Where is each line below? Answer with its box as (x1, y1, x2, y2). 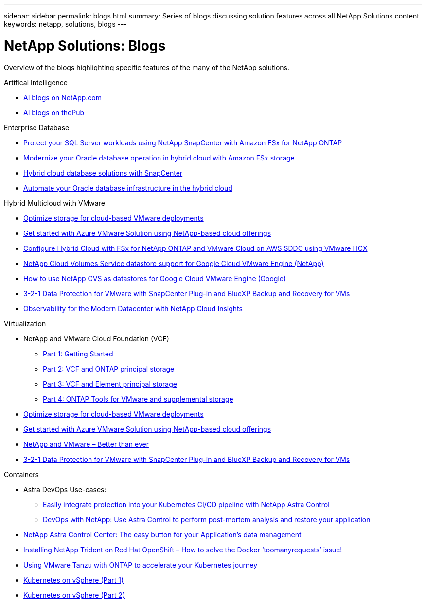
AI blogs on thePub (23, 108, 85, 117)
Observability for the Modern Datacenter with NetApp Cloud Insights (23, 304, 243, 313)
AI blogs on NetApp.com (23, 93, 102, 102)
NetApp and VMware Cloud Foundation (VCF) (23, 334, 169, 343)
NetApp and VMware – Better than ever (23, 440, 149, 448)
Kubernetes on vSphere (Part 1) (23, 575, 124, 584)
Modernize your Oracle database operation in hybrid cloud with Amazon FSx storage (23, 153, 295, 162)
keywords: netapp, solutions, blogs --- (4, 20, 127, 28)
